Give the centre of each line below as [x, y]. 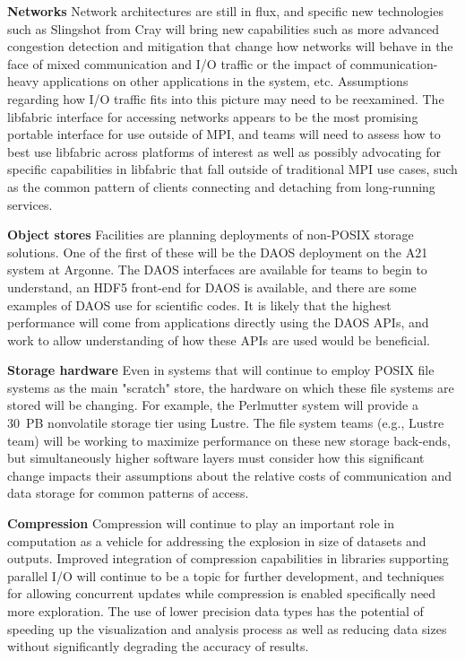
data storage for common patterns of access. [128, 493]
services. [30, 204]
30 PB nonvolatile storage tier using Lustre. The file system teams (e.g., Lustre [226, 423]
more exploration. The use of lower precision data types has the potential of [215, 611]
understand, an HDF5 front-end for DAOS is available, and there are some [212, 287]
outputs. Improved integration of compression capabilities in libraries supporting [228, 558]
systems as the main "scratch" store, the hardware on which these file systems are [231, 387]
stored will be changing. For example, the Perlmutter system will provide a [213, 405]
